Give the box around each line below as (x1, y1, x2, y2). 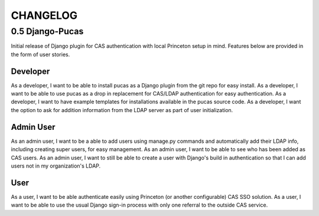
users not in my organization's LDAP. (11, 162, 101, 169)
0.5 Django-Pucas (11, 26, 84, 37)
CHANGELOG (11, 9, 78, 22)
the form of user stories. (11, 51, 70, 58)
